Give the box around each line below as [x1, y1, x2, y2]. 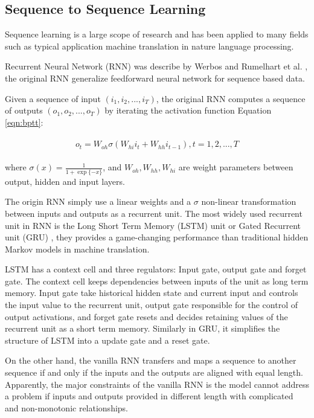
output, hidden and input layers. [5, 175, 125, 187]
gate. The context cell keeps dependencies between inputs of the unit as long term [5, 274, 309, 287]
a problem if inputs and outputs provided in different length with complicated [5, 390, 293, 402]
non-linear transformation [201, 195, 296, 208]
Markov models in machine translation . [5, 242, 150, 255]
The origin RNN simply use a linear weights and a [5, 195, 191, 208]
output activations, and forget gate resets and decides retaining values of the [5, 310, 288, 323]
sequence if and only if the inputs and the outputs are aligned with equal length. [5, 366, 303, 379]
